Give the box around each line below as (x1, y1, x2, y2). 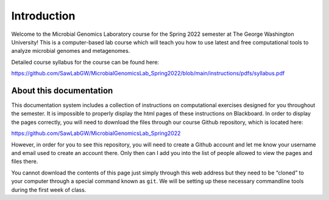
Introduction (11, 9, 76, 22)
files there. (11, 158, 38, 165)
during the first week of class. (11, 186, 87, 193)
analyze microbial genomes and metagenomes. (11, 47, 130, 55)
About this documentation (11, 85, 113, 95)
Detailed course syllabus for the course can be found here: (11, 58, 160, 66)
